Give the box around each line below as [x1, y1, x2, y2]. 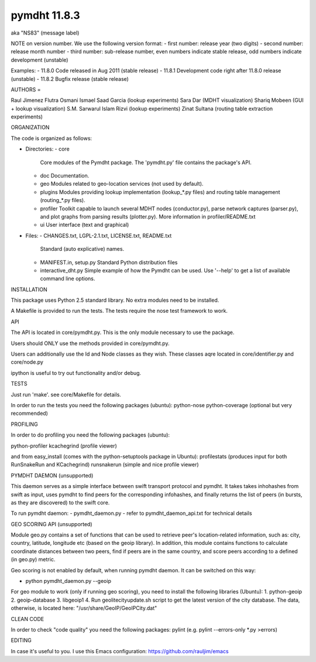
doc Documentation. [40, 172, 90, 179]
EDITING [11, 637, 32, 644]
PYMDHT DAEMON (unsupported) [11, 472, 94, 479]
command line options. [40, 275, 95, 282]
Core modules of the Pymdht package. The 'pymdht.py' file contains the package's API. [40, 159, 252, 166]
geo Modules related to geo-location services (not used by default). [40, 180, 204, 187]
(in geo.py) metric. [11, 556, 56, 563]
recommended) [11, 410, 48, 417]
